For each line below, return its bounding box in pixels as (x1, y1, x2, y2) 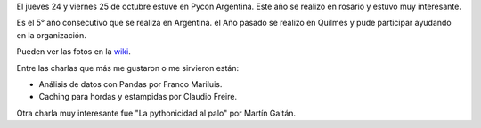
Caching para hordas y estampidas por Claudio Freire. (38, 92, 238, 102)
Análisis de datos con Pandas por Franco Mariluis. (38, 78, 223, 89)
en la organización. (16, 29, 86, 40)
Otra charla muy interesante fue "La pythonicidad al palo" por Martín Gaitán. (16, 108, 297, 118)
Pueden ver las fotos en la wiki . (16, 46, 131, 57)
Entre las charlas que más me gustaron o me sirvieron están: (16, 62, 240, 73)
